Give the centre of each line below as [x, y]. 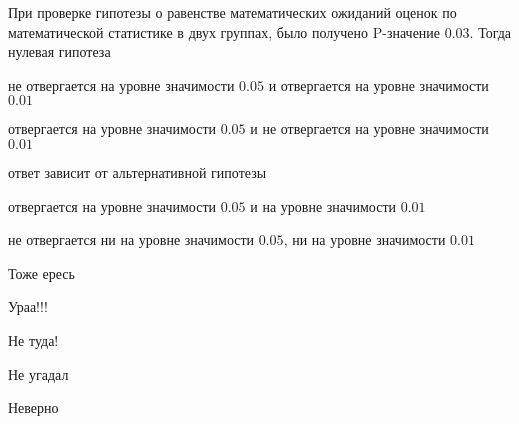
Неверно [33, 407]
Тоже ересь [41, 272]
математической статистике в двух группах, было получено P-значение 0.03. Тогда [260, 31]
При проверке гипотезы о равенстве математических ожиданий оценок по [232, 12]
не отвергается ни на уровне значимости [131, 239]
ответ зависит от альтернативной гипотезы [137, 171]
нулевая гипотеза [59, 51]
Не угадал [38, 373]
